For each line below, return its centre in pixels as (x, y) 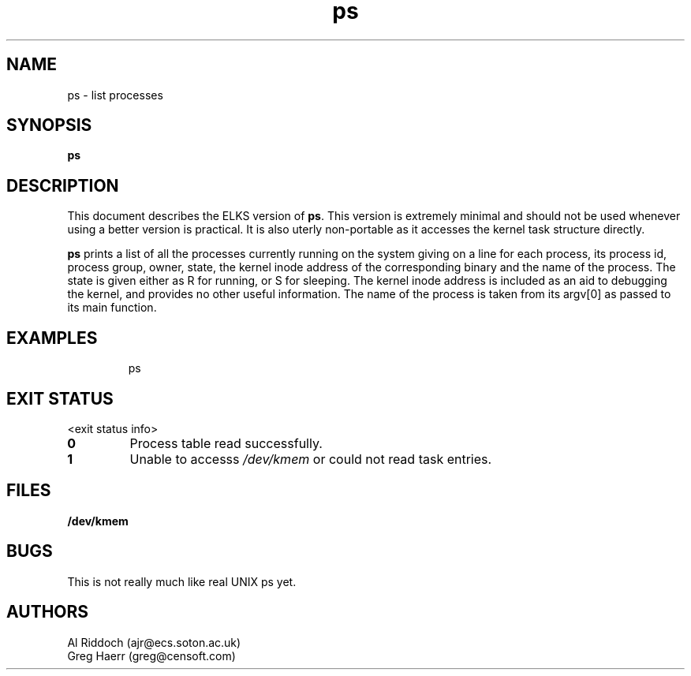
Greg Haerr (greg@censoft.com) (151, 655)
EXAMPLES (52, 338)
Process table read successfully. (226, 443)
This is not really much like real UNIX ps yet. (182, 581)
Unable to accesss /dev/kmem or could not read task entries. (311, 459)
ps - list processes (115, 95)
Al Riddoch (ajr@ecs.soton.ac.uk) (154, 642)
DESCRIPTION (63, 185)
